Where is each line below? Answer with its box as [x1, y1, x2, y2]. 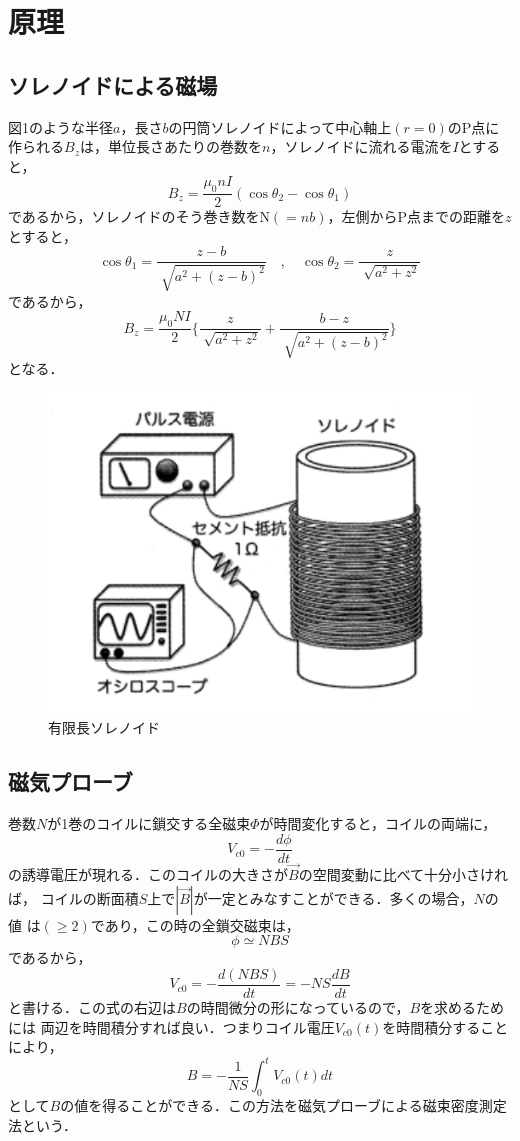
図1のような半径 [8, 116, 113, 137]
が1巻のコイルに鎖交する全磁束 [47, 813, 251, 834]
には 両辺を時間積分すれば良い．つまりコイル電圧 [8, 1016, 335, 1037]
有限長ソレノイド [48, 717, 160, 738]
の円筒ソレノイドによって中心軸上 [168, 116, 392, 137]
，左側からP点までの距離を [327, 206, 506, 227]
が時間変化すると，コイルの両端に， [259, 813, 497, 834]
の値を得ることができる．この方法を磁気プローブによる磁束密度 [60, 1095, 479, 1116]
